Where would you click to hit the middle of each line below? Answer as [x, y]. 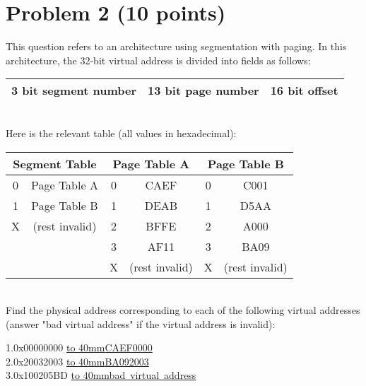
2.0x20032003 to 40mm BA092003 [77, 361]
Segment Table [55, 163]
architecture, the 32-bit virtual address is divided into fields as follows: [158, 60]
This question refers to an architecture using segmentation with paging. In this [176, 46]
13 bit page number [203, 90]
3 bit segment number [74, 90]
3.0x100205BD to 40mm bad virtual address [101, 375]
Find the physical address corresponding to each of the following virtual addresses [183, 310]
